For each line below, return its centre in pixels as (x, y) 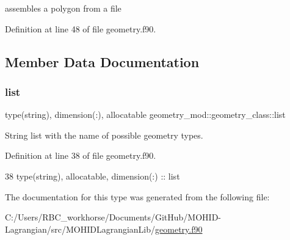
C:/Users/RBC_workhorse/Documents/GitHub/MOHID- (113, 217)
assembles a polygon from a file (63, 8)
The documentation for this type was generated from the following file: (137, 196)
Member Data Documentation (102, 61)
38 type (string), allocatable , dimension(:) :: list (92, 176)
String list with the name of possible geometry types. (104, 135)
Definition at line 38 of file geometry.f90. (81, 155)
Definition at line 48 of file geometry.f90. (81, 28)
